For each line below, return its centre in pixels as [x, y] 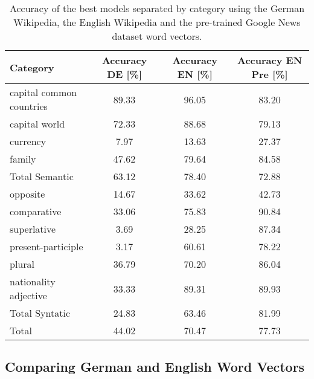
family [23, 159]
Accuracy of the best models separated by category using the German [157, 8]
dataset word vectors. [157, 36]
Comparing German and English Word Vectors [155, 367]
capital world [37, 124]
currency [28, 141]
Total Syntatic [40, 313]
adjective [28, 295]
